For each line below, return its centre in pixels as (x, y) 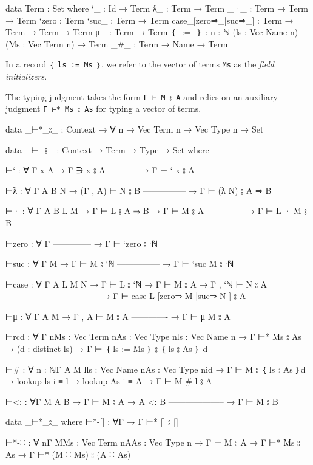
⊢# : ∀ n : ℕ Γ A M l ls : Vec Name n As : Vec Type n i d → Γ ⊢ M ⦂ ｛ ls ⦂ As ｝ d (156, 369)
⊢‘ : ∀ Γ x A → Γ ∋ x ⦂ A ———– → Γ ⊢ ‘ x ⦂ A (100, 170)
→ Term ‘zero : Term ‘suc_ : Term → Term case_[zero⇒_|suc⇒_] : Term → (150, 20)
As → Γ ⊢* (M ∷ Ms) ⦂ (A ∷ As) (68, 454)
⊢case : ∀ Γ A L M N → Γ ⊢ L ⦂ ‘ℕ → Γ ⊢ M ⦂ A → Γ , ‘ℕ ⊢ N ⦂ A (136, 284)
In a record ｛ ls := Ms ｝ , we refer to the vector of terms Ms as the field (140, 64)
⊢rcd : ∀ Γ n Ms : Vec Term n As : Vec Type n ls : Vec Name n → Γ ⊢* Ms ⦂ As (154, 336)
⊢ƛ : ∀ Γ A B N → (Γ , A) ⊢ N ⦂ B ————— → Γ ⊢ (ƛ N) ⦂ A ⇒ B (139, 190)
